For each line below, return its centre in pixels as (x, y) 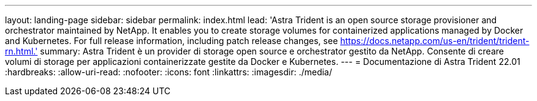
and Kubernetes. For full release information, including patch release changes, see (172, 41)
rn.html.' (21, 51)
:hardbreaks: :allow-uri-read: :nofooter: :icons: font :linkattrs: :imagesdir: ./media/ (169, 72)
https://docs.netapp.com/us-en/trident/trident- (435, 41)
